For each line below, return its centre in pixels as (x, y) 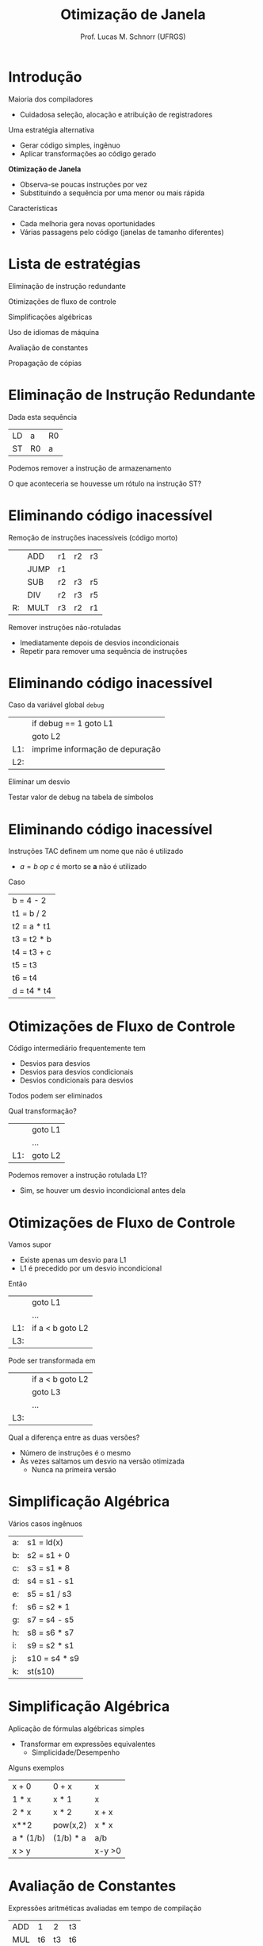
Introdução (45, 77)
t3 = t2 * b (32, 940)
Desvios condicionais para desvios (76, 1080)
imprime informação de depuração (96, 749)
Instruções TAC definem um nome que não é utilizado (96, 852)
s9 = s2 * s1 (51, 1646)
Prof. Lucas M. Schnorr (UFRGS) (133, 37)
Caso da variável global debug (56, 705)
